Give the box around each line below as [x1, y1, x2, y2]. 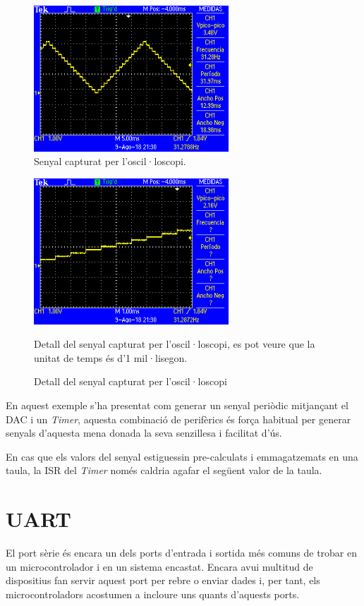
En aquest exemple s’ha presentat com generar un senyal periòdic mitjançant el [6, 397, 348, 412]
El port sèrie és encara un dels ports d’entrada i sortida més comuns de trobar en [6, 545, 358, 560]
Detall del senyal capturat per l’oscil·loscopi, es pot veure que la [34, 337, 315, 351]
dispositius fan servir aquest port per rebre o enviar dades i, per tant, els [6, 573, 320, 588]
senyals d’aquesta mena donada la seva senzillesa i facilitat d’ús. [6, 425, 282, 440]
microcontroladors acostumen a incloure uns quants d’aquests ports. [6, 586, 300, 601]
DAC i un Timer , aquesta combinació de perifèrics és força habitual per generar [6, 411, 351, 426]
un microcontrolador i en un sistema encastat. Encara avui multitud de [6, 559, 313, 574]
